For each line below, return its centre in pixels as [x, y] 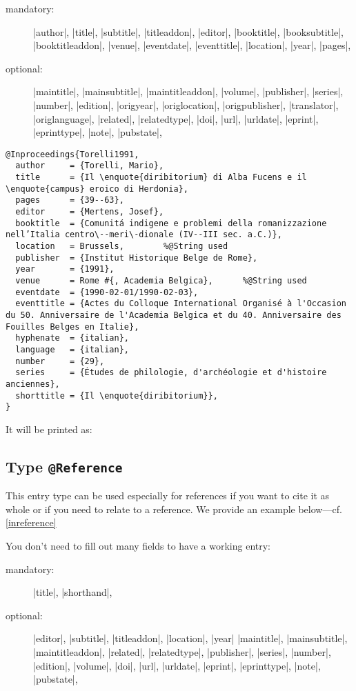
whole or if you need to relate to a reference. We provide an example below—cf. [174, 509]
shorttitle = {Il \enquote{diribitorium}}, [117, 395]
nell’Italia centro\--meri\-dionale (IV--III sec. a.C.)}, [144, 235]
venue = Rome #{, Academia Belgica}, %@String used [161, 280]
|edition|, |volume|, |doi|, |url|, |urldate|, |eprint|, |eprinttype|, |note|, [177, 665]
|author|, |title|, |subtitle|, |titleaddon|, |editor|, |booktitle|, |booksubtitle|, [188, 31]
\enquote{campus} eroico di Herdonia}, [97, 189]
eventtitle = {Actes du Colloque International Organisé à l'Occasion [181, 304]
